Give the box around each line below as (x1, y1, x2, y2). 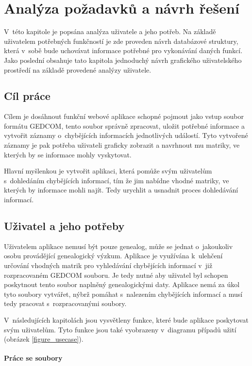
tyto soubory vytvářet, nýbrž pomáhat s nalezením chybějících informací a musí (4, 289, 243, 299)
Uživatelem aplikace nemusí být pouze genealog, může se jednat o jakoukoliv (4, 241, 233, 251)
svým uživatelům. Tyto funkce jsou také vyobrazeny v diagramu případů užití (4, 324, 236, 334)
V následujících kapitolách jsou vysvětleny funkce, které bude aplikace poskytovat (4, 315, 249, 325)
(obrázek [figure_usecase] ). (4, 334, 84, 344)
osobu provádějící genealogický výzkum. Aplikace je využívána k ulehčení (4, 250, 223, 261)
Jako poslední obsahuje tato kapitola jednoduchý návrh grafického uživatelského (4, 55, 242, 65)
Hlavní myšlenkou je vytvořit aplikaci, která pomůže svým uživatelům (4, 166, 212, 176)
